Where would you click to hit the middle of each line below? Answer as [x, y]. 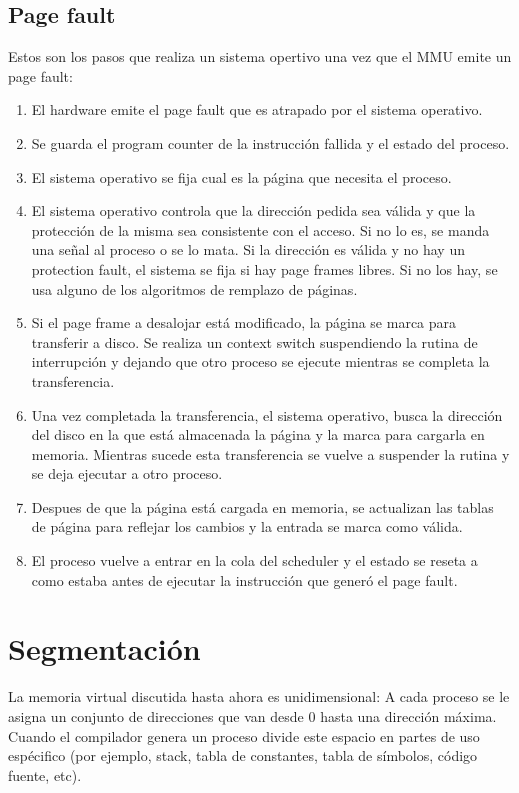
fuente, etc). [45, 774]
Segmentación [104, 648]
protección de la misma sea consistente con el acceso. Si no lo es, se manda [260, 229]
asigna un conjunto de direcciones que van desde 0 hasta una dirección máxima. [252, 715]
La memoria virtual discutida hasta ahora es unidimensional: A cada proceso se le [259, 696]
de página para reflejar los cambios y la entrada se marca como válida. [247, 526]
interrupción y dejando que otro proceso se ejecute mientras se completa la [260, 361]
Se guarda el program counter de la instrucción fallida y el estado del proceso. [270, 142]
